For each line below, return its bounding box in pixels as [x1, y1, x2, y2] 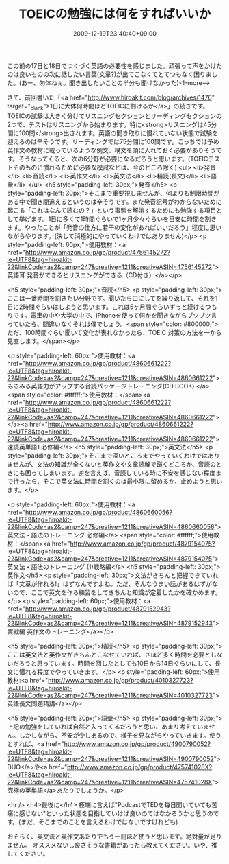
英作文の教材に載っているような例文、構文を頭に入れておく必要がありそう [7, 145, 217, 154]
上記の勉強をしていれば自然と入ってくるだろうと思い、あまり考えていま [7, 722, 210, 731]
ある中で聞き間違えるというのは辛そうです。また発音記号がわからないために [7, 197, 222, 206]
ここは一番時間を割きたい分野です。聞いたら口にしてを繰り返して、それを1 [7, 294, 218, 302]
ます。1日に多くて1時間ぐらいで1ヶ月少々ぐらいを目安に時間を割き [30, 214, 217, 223]
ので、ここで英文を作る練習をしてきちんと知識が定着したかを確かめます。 [12, 588, 222, 596]
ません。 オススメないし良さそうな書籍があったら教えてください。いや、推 [7, 841, 217, 849]
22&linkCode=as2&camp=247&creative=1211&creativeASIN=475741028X [7, 778, 213, 786]
